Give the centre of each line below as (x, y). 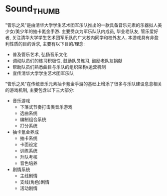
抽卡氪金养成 (25, 132)
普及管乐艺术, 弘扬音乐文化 (40, 54)
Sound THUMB (33, 9)
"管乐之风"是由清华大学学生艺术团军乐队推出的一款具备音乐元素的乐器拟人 (82, 25)
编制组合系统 (33, 119)
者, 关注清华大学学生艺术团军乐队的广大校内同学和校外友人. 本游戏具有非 (80, 37)
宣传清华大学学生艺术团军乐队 (43, 73)
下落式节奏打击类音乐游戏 (46, 107)
